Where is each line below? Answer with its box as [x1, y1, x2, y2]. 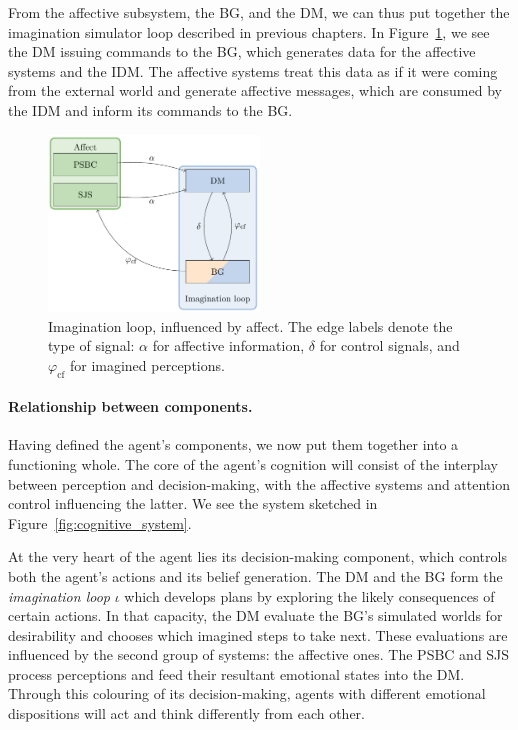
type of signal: [48, 335, 135, 356]
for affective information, [152, 335, 305, 356]
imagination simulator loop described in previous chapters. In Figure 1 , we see [8, 21, 490, 42]
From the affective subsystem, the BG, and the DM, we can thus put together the [8, 2, 510, 22]
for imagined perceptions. [69, 354, 225, 375]
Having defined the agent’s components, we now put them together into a [8, 434, 459, 455]
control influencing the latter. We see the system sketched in [8, 493, 378, 514]
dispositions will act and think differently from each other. [8, 703, 365, 724]
